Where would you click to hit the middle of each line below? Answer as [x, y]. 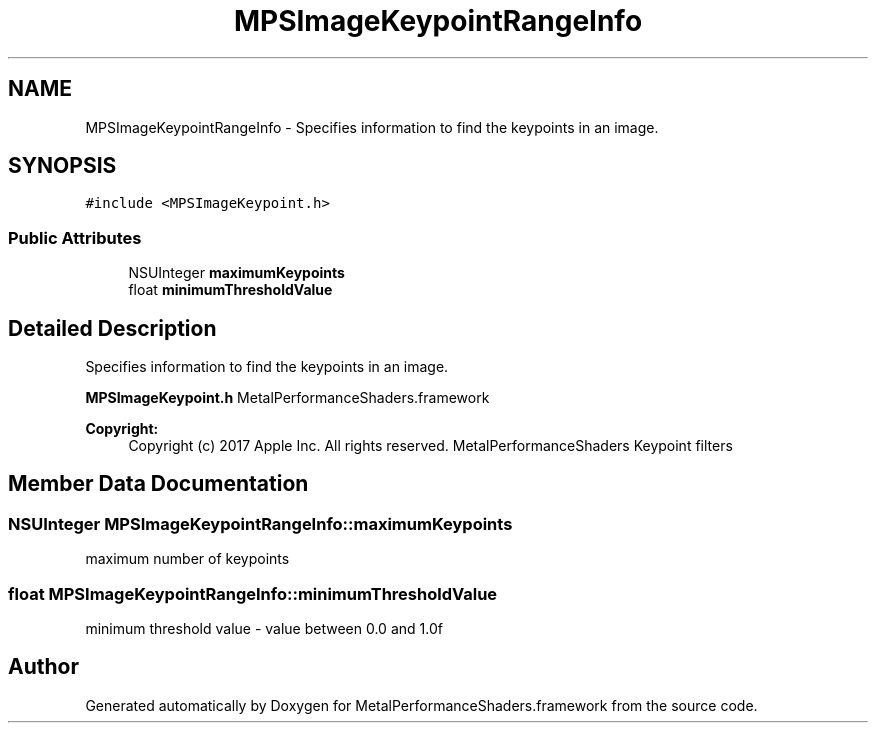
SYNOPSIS [62, 166]
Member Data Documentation [158, 484]
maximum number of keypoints [187, 559]
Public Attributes [75, 237]
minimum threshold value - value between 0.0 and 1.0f [264, 628]
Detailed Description [112, 328]
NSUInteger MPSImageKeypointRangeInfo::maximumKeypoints [260, 523]
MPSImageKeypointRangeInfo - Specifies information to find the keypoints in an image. [372, 127]
